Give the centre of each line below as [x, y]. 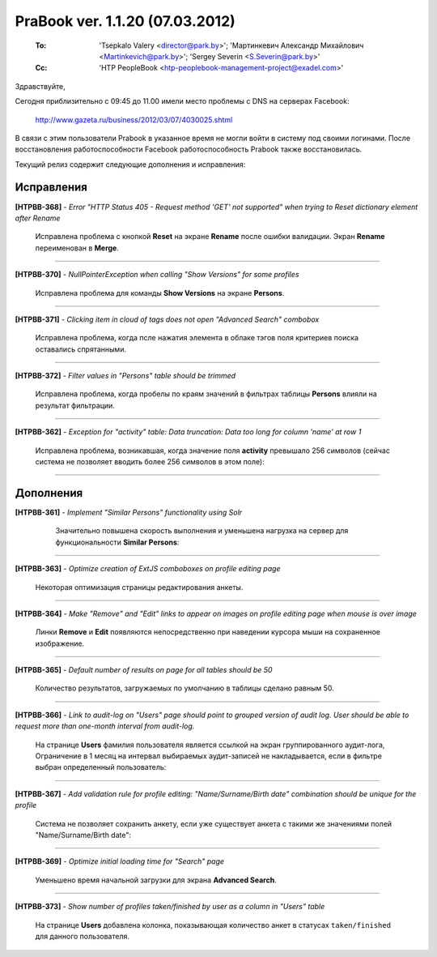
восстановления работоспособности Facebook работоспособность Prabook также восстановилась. [189, 149]
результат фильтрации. [75, 405]
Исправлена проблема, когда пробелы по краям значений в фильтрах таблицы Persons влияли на [206, 394]
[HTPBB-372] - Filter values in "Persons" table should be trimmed [125, 376]
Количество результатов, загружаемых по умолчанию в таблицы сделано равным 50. [185, 688]
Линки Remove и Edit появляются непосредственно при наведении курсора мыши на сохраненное [208, 632]
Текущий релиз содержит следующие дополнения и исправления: [130, 164]
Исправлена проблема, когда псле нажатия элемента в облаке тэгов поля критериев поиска [197, 338]
